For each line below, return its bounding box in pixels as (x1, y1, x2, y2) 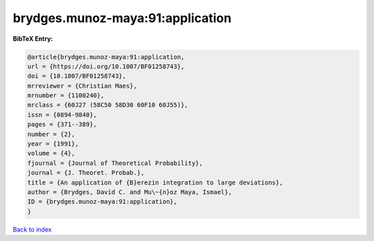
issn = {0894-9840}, (27, 110, 97, 119)
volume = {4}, (27, 149, 75, 157)
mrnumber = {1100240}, (27, 92, 105, 99)
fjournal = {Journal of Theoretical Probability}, (27, 159, 204, 167)
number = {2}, (27, 130, 75, 138)
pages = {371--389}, (27, 121, 97, 128)
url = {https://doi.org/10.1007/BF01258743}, (27, 62, 185, 70)
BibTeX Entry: (12, 35, 53, 43)
